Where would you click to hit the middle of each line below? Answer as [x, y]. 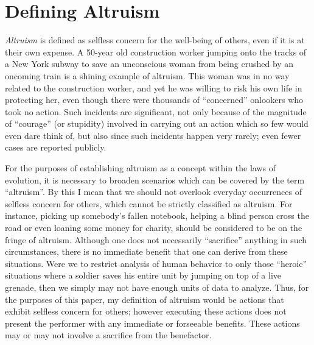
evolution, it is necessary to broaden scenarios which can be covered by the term [155, 180]
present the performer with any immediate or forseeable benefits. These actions [152, 323]
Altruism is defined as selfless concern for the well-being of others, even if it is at [155, 40]
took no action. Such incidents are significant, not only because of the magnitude [156, 111]
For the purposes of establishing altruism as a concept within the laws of [140, 168]
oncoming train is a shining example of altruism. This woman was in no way [147, 75]
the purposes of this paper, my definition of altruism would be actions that [145, 299]
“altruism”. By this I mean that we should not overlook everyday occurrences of [153, 192]
